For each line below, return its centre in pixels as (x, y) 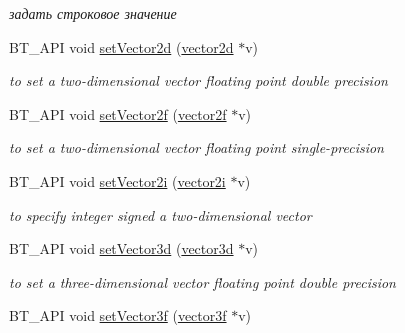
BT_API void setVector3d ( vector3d (121, 248)
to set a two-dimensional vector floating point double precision (198, 80)
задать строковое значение (93, 13)
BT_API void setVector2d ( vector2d (121, 46)
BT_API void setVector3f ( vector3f (118, 315)
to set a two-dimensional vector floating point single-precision (196, 147)
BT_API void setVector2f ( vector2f (118, 113)
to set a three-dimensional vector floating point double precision (202, 281)
